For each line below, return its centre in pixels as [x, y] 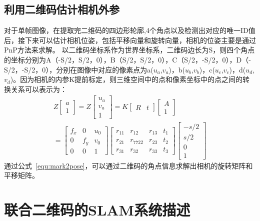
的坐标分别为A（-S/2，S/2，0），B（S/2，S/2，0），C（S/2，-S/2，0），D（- [127, 59]
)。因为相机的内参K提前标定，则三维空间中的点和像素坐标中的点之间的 [126, 79]
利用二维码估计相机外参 [62, 9]
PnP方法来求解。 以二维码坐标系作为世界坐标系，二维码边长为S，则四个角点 [129, 50]
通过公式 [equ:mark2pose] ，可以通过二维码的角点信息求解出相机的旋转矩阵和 [128, 165]
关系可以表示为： [39, 89]
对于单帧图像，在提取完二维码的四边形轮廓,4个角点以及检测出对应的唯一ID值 [130, 30]
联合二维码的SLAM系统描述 [97, 209]
